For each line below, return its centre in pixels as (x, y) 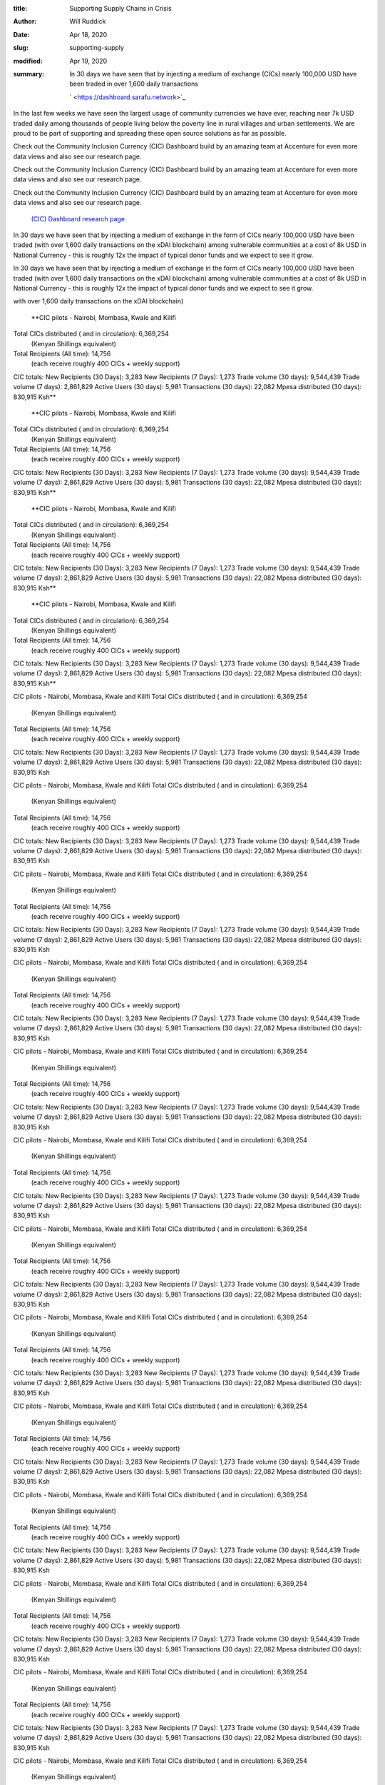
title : (20, 8)
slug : (21, 48)
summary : (29, 74)
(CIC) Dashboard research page (78, 218)
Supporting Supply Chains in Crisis (120, 8)
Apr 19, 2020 (88, 61)
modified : (28, 61)
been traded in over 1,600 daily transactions (134, 84)
